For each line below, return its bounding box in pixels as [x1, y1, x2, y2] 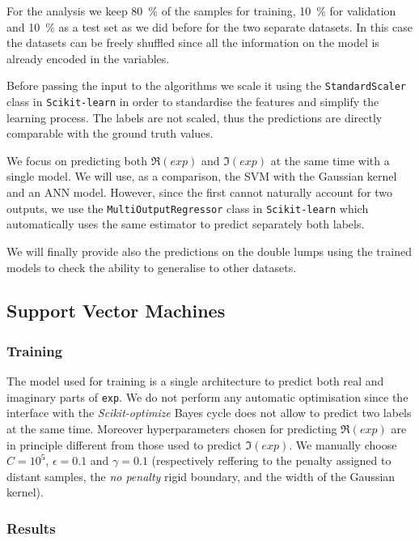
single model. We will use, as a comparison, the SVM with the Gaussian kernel [6, 168, 397, 185]
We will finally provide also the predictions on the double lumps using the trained [6, 242, 412, 259]
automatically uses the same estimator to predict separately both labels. [6, 215, 365, 232]
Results [6, 518, 56, 538]
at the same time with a [270, 151, 390, 168]
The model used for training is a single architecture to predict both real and [6, 373, 384, 390]
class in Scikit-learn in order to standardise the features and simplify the [6, 93, 379, 110]
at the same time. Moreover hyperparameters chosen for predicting [6, 420, 337, 437]
